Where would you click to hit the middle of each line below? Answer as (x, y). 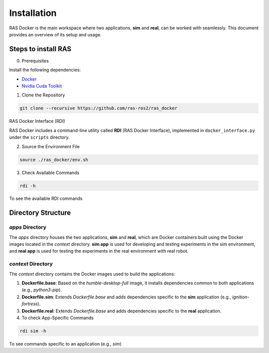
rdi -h (28, 186)
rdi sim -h (33, 331)
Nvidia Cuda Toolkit (42, 86)
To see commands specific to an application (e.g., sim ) (65, 344)
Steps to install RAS (40, 49)
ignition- (241, 297)
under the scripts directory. (39, 137)
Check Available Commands (51, 173)
